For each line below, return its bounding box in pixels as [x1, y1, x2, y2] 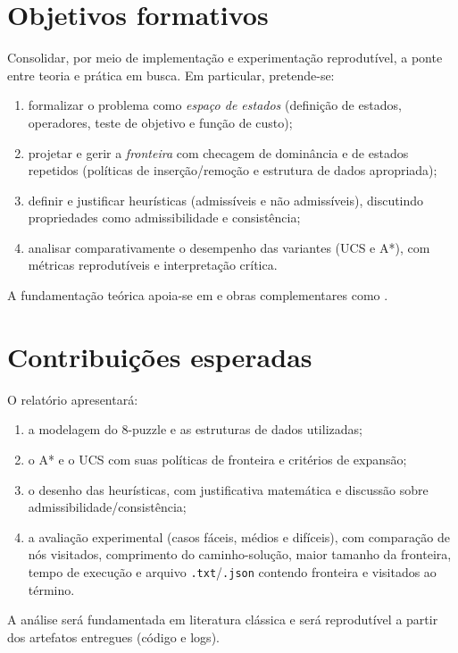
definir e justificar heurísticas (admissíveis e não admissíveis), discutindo [28, 190, 424, 209]
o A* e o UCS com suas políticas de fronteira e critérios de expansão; [28, 449, 407, 468]
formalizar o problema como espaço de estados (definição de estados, [28, 96, 402, 114]
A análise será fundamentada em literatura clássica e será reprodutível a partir [7, 610, 438, 629]
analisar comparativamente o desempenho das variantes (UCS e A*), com [28, 238, 430, 256]
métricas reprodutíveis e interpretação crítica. [28, 255, 278, 274]
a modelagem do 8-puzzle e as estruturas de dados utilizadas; [28, 420, 362, 439]
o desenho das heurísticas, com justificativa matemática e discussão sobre [28, 480, 429, 498]
